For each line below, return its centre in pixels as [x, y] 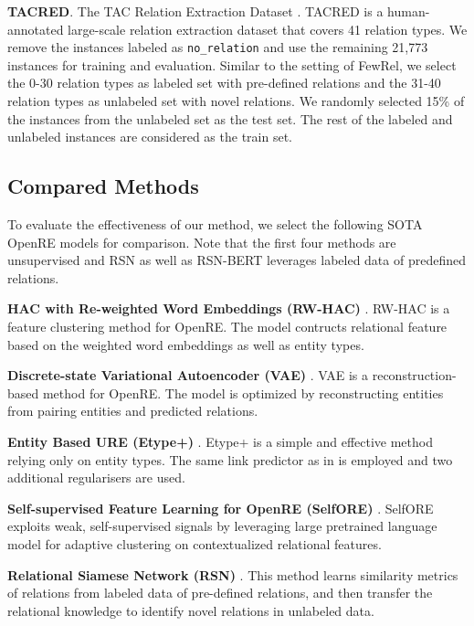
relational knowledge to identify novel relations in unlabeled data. [191, 610]
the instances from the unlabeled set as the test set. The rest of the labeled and [230, 118]
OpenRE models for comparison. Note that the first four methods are [202, 242]
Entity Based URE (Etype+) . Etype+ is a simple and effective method [220, 441]
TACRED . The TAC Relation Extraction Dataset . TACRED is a [195, 11]
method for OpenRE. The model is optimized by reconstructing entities [243, 393]
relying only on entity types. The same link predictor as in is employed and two [230, 459]
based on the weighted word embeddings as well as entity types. [186, 344]
